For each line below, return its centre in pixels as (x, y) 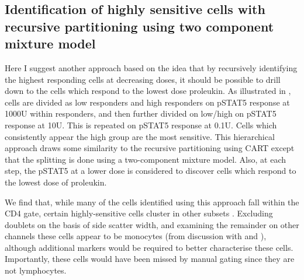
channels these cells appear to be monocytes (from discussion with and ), (136, 236)
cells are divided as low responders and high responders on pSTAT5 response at (147, 102)
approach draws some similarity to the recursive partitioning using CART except (150, 148)
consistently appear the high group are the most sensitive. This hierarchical (140, 136)
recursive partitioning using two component (139, 26)
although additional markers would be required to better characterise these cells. (149, 247)
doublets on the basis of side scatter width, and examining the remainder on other (152, 224)
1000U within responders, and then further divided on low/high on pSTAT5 (141, 113)
